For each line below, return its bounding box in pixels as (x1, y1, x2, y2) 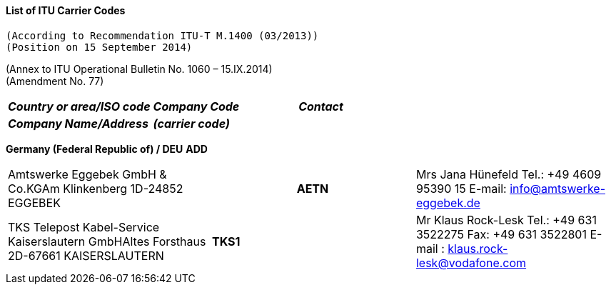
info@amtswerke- (510, 181, 605, 196)
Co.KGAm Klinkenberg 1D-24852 (8, 181, 183, 196)
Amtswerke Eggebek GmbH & (8, 166, 167, 181)
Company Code (153, 99, 240, 114)
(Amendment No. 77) (6, 74, 104, 87)
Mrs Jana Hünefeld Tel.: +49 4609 (415, 166, 602, 181)
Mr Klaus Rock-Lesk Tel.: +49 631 (415, 212, 597, 227)
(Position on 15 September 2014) (6, 41, 193, 53)
